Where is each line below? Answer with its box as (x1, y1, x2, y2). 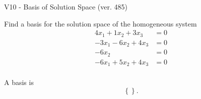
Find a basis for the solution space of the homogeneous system (4, 18, 197, 28)
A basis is (4, 77, 34, 87)
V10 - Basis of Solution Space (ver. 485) (4, 1, 127, 11)
